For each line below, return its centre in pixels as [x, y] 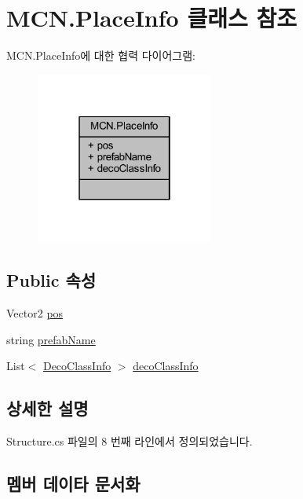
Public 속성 [51, 280]
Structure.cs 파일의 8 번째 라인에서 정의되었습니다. [130, 441]
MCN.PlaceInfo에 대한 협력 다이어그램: [101, 55]
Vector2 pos [35, 313]
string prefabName [51, 339]
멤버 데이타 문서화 [73, 484]
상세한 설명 [47, 408]
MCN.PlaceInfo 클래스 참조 [151, 18]
